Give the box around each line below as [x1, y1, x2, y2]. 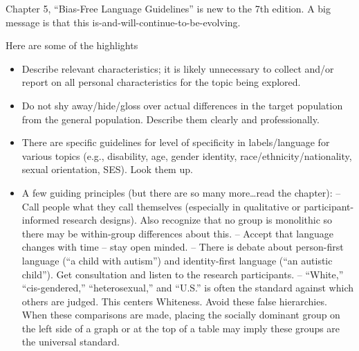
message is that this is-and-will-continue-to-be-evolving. [6, 15, 241, 29]
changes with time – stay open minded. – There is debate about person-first [21, 240, 344, 254]
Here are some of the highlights [6, 38, 138, 53]
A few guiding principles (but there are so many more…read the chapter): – [21, 185, 341, 199]
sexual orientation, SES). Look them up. [21, 162, 193, 177]
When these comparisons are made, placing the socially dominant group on [21, 307, 340, 322]
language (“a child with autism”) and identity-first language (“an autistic [21, 253, 333, 267]
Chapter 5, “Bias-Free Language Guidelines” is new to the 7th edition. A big [6, 1, 331, 15]
